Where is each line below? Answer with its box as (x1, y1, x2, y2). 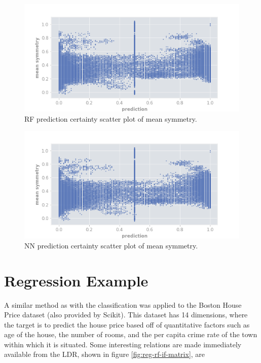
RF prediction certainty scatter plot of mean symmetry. (24, 113, 197, 124)
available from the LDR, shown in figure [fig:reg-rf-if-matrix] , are (4, 349, 205, 359)
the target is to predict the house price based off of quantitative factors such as (4, 319, 250, 330)
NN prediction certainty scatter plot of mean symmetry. (24, 240, 198, 250)
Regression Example (4, 270, 148, 291)
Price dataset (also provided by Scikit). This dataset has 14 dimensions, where (4, 309, 248, 320)
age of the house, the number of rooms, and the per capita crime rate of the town (4, 329, 257, 340)
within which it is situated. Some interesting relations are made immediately (4, 339, 242, 349)
